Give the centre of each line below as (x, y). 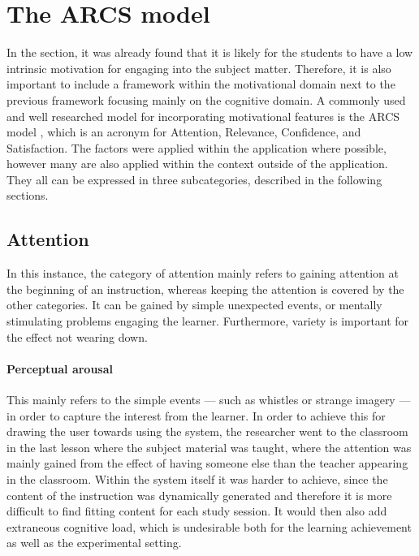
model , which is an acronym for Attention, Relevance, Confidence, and (184, 132)
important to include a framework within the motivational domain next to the (201, 84)
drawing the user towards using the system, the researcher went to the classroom (207, 431)
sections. (28, 195)
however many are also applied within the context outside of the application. (197, 164)
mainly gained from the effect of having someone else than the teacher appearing (207, 463)
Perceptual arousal (60, 368)
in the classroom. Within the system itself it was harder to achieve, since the (197, 479)
